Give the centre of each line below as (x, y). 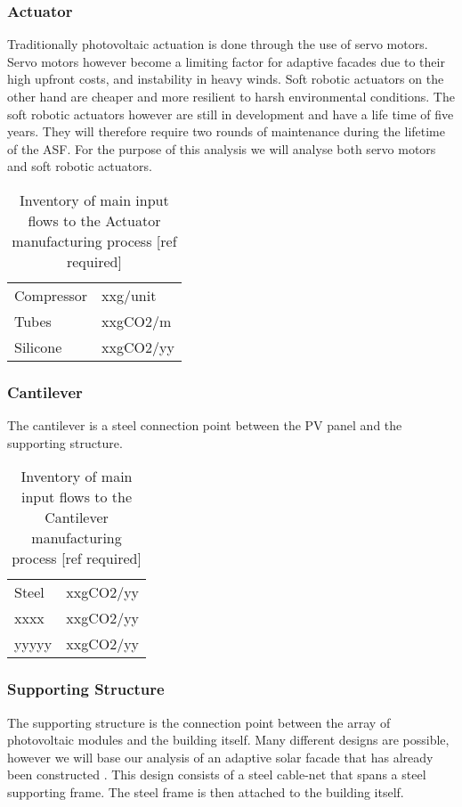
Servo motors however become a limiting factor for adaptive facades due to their (226, 61)
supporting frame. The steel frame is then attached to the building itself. (206, 791)
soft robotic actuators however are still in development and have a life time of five (231, 114)
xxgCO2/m (137, 321)
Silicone (38, 346)
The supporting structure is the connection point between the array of (199, 722)
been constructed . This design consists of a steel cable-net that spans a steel (217, 774)
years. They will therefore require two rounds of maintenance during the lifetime (226, 131)
